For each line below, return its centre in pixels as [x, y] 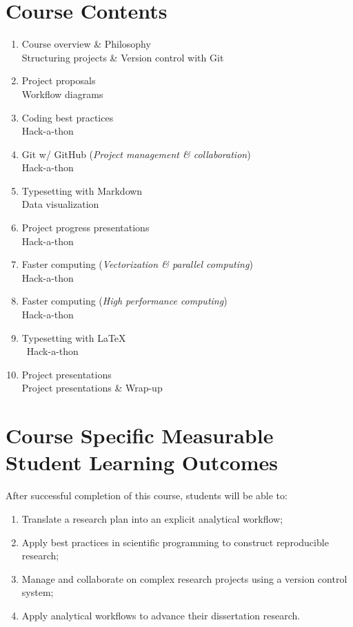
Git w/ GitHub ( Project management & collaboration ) [136, 154]
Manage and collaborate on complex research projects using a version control [184, 578]
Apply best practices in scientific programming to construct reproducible [175, 542]
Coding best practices [68, 117]
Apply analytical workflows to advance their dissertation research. [161, 615]
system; [38, 592]
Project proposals [59, 80]
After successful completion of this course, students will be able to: [147, 495]
